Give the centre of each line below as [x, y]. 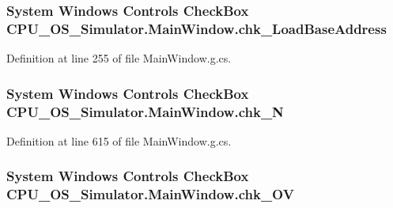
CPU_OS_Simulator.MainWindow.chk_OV [150, 194]
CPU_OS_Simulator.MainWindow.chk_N [145, 111]
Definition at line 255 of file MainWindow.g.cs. [119, 58]
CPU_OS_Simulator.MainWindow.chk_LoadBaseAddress [196, 28]
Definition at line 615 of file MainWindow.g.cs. [119, 140]
